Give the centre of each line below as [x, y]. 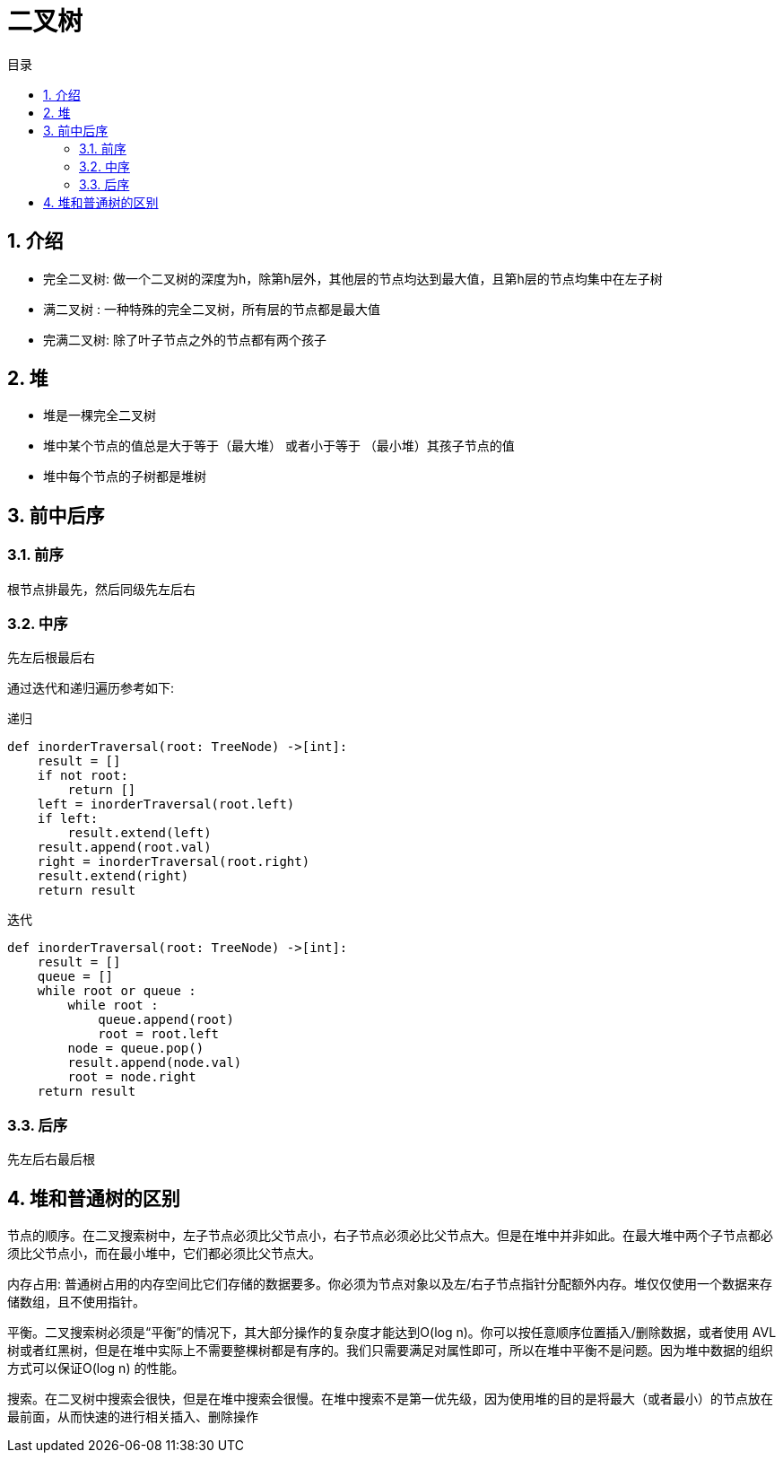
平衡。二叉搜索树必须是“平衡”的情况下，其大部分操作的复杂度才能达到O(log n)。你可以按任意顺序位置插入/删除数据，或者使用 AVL [392, 1332]
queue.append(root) [166, 1020]
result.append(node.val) [155, 1063]
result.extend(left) [139, 833]
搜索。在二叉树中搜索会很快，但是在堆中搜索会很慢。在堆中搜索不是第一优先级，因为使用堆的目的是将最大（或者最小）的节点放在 [390, 1399]
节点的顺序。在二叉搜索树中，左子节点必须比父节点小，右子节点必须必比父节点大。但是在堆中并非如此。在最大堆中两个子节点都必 [390, 1235]
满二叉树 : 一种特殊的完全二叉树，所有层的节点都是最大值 [212, 309]
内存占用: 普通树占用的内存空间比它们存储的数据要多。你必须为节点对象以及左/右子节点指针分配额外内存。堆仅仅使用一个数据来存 [390, 1284]
